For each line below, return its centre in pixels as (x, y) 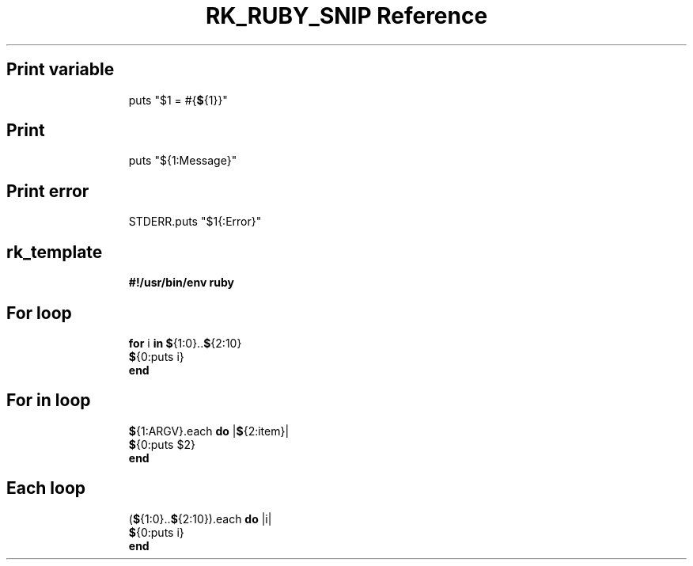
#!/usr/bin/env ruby (182, 283)
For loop (39, 313)
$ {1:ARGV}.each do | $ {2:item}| (209, 431)
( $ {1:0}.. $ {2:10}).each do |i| (200, 519)
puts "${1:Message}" (183, 161)
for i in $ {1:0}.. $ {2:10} (185, 343)
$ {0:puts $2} (162, 444)
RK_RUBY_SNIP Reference (346, 16)
